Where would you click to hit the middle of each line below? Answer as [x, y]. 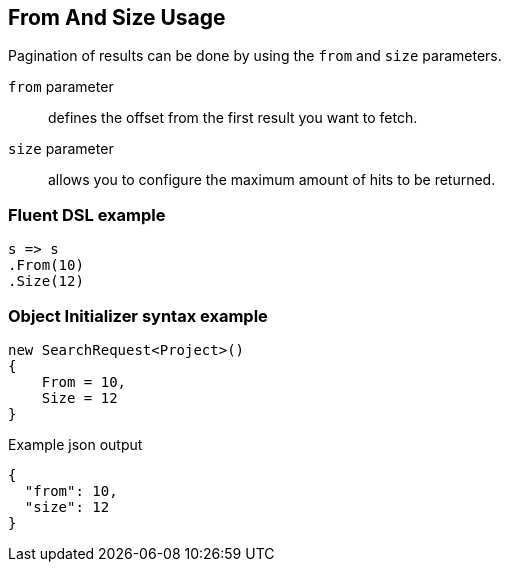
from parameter [61, 87]
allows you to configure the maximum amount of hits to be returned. [272, 180]
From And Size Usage [117, 17]
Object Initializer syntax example [138, 315]
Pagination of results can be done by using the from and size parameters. [255, 56]
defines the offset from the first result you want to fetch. [233, 118]
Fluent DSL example [87, 214]
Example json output [75, 444]
